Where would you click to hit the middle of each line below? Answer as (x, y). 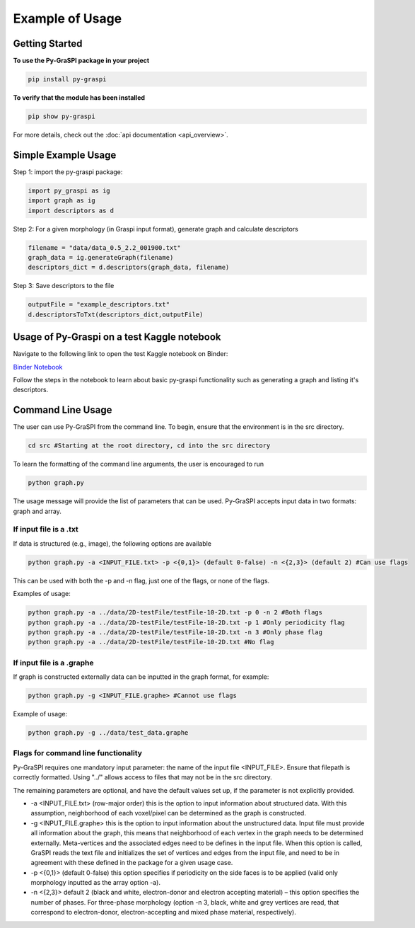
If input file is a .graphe (53, 663)
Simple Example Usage (65, 155)
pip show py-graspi (62, 116)
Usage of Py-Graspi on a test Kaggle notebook (117, 337)
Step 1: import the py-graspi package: (68, 172)
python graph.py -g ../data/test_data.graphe (108, 733)
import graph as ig (62, 201)
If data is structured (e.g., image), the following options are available (112, 543)
